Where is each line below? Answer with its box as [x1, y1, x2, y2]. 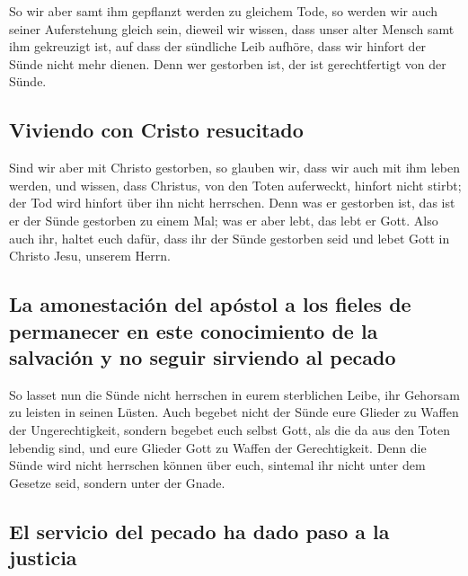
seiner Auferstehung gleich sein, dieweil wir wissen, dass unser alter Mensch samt [9, 19, 455, 38]
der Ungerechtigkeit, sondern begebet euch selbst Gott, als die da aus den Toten [9, 420, 450, 439]
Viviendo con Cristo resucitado [9, 116, 304, 144]
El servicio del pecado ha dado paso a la [9, 517, 390, 545]
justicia [9, 544, 77, 572]
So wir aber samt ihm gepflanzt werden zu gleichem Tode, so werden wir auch [9, 2, 438, 20]
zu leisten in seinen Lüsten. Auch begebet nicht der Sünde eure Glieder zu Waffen [9, 403, 459, 421]
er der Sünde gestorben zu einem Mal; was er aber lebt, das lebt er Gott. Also [9, 210, 438, 229]
